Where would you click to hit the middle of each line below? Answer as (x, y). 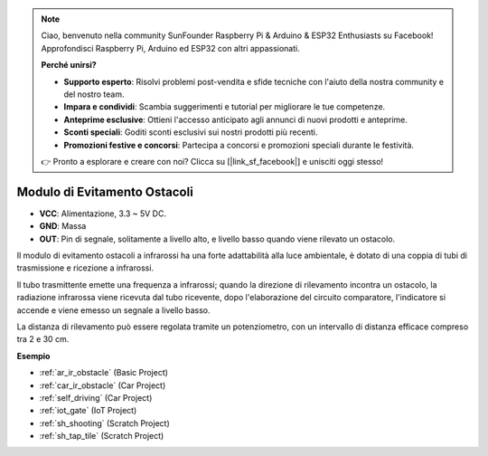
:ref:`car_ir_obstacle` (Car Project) (103, 385)
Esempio (33, 356)
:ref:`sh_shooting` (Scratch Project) (105, 423)
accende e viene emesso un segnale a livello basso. (114, 310)
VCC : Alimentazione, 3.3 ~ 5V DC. (103, 214)
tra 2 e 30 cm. (43, 339)
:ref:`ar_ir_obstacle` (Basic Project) (104, 373)
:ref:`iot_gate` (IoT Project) (88, 411)
